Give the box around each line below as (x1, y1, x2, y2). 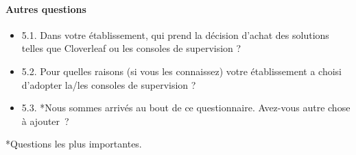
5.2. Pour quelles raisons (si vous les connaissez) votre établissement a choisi (21, 64, 342, 78)
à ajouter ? (21, 113, 69, 128)
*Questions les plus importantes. (5, 137, 142, 151)
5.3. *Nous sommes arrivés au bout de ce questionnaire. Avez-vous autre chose (21, 100, 351, 115)
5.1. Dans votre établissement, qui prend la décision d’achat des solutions (21, 27, 329, 42)
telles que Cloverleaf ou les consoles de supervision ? (21, 41, 241, 55)
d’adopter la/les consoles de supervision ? (21, 77, 196, 91)
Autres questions (5, 1, 86, 16)
